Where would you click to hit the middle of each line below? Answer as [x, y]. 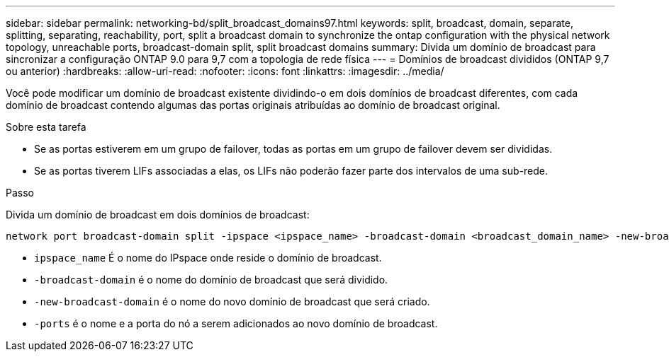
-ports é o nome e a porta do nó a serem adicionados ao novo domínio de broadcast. [236, 323]
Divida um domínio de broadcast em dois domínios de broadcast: [158, 215]
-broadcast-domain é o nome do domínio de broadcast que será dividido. [211, 280]
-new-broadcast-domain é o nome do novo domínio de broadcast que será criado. [232, 302]
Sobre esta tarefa [46, 127]
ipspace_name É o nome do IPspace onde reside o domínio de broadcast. [208, 258]
